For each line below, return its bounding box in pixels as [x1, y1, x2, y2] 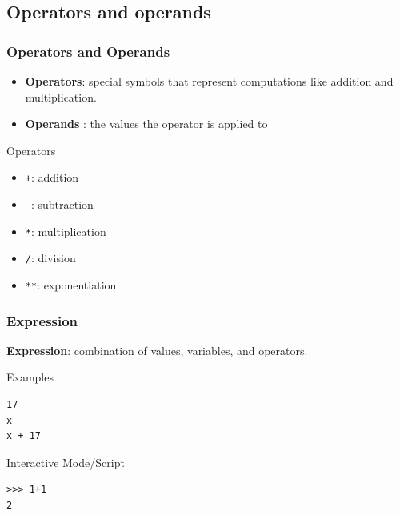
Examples [6, 369, 54, 385]
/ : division [25, 250, 76, 266]
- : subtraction [25, 196, 94, 213]
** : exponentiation [25, 277, 117, 293]
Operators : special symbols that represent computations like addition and [25, 73, 394, 89]
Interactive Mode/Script [6, 453, 125, 470]
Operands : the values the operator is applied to [25, 115, 268, 132]
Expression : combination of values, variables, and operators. [6, 341, 308, 358]
